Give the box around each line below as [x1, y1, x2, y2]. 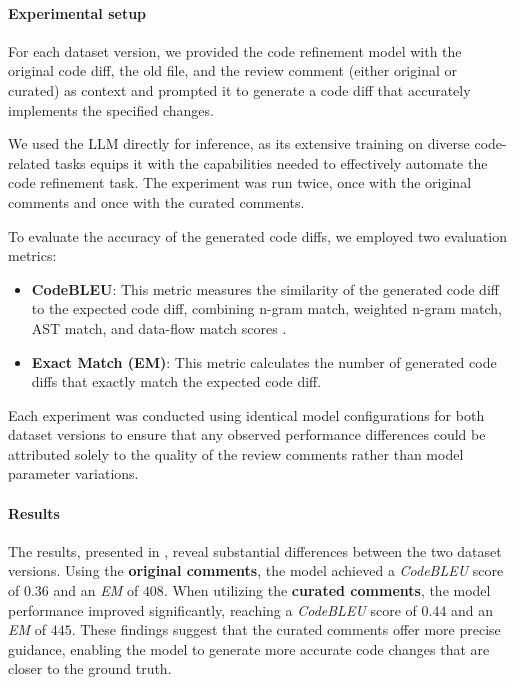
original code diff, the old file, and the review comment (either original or [8, 60, 457, 81]
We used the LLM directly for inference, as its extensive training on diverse [8, 133, 470, 154]
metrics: [8, 245, 57, 266]
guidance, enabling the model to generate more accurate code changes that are [8, 638, 490, 659]
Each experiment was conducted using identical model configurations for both [8, 404, 485, 425]
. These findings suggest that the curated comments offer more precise [71, 619, 501, 640]
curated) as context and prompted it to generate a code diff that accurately [8, 79, 471, 100]
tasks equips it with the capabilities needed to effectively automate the [54, 152, 488, 173]
